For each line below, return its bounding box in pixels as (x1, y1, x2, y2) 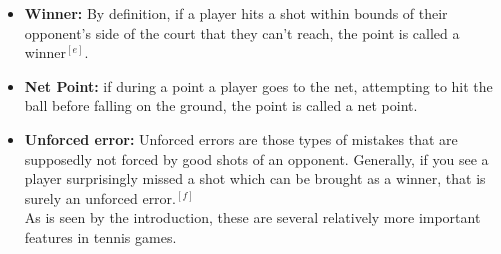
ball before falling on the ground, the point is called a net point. (24, 95, 418, 116)
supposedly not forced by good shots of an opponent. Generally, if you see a (24, 148, 489, 169)
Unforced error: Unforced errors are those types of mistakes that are (24, 128, 458, 149)
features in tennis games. (24, 226, 177, 247)
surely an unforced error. (24, 187, 176, 208)
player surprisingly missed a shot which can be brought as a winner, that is (24, 168, 486, 189)
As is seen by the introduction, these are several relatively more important (24, 207, 481, 228)
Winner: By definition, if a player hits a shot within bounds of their (24, 3, 448, 23)
